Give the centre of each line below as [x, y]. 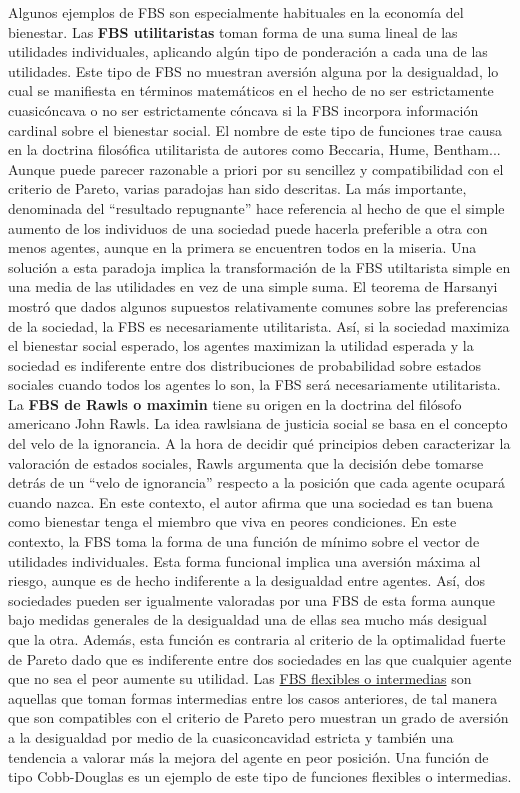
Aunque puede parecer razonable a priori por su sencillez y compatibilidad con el [256, 168]
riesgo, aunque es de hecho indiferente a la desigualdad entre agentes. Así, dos [246, 580]
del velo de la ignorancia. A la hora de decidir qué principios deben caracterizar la [259, 443]
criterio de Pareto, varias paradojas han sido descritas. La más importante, [237, 188]
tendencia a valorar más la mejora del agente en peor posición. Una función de [248, 756]
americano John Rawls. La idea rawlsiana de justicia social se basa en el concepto [258, 423]
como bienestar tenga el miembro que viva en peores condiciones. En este [232, 521]
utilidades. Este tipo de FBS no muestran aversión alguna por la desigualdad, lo [253, 70]
